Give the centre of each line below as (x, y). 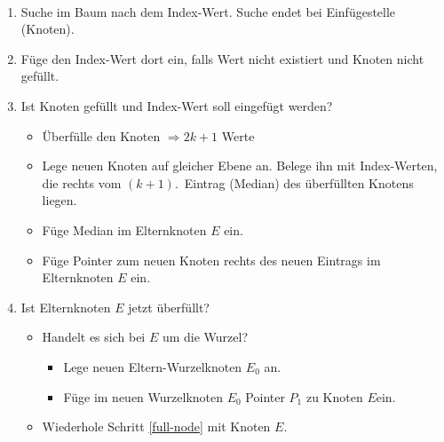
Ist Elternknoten (66, 307)
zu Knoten (334, 396)
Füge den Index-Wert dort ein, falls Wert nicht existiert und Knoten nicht (222, 58)
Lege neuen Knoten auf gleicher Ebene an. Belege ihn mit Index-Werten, (240, 166)
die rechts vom (82, 182)
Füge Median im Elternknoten (124, 229)
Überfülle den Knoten (101, 135)
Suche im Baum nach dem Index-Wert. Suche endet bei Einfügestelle (208, 11)
